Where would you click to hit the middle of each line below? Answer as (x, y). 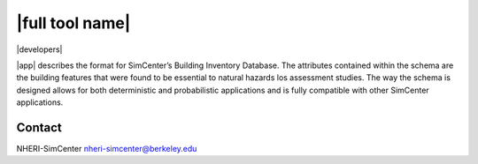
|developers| (39, 49)
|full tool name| (73, 23)
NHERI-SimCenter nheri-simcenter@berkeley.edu (107, 149)
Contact (39, 127)
